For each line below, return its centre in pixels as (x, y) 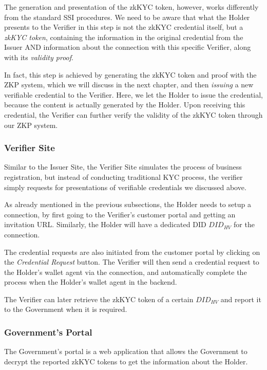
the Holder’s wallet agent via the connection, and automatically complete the (126, 272)
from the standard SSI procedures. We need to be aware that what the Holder (127, 17)
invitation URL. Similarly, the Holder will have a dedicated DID (105, 224)
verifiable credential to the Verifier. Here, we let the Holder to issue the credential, (133, 94)
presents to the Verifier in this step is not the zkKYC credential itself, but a (124, 27)
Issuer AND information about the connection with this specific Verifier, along (128, 47)
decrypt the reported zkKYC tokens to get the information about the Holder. (126, 361)
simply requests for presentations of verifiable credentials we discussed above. (125, 187)
